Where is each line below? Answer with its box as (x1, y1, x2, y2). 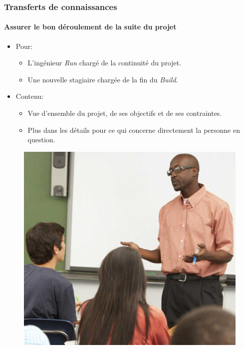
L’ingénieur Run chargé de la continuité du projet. (27, 57, 182, 68)
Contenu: (15, 91, 44, 101)
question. (27, 134, 55, 145)
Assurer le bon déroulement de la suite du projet (4, 21, 177, 32)
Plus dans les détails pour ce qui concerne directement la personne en (27, 124, 240, 135)
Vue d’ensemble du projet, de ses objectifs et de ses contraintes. (27, 108, 222, 118)
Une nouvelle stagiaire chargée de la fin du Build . (27, 74, 178, 84)
